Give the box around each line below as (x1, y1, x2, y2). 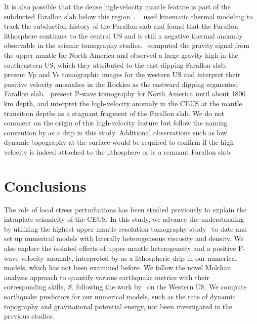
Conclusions (4, 175, 86, 196)
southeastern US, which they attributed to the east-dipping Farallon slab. (4, 59, 227, 70)
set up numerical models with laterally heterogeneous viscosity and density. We (4, 233, 244, 243)
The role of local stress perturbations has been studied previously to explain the (4, 204, 247, 214)
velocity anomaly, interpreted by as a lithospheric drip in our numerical (21, 252, 237, 263)
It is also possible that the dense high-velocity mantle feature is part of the (4, 1, 231, 11)
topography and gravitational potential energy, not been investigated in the (4, 301, 232, 311)
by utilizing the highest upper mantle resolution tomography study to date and (4, 223, 247, 234)
